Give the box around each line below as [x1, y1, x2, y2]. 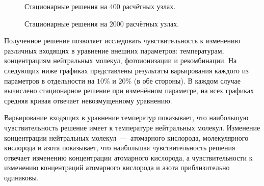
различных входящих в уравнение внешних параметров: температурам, [4, 45, 224, 56]
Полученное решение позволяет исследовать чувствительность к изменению [4, 35, 240, 46]
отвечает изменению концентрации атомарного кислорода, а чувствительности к [4, 152, 253, 163]
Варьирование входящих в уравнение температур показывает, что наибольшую [4, 112, 249, 123]
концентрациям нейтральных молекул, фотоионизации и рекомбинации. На [4, 55, 237, 66]
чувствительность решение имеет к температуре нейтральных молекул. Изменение [4, 122, 260, 132]
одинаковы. [4, 172, 39, 182]
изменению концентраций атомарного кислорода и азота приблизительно [4, 162, 230, 173]
